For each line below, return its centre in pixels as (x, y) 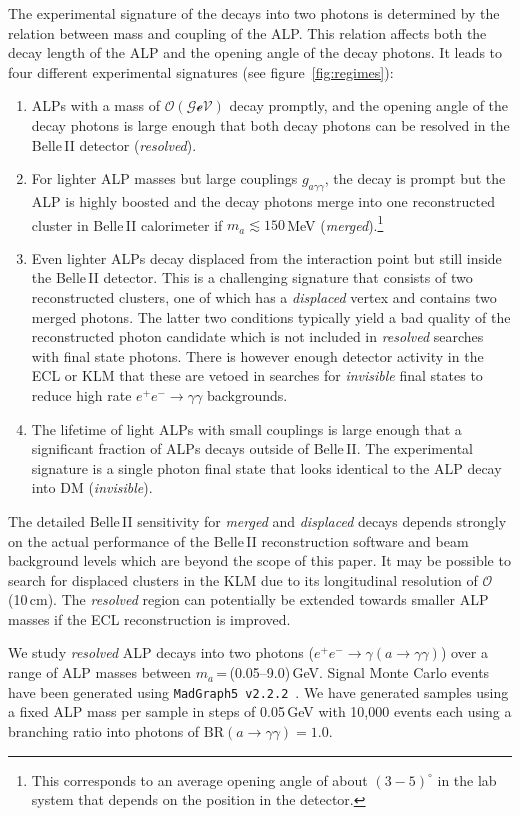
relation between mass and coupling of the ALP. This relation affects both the (247, 32)
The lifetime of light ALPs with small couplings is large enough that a (246, 428)
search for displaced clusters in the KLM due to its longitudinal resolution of (243, 579)
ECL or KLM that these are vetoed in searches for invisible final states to (257, 375)
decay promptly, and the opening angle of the (369, 105)
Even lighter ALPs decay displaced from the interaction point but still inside (266, 257)
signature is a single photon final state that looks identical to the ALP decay (266, 467)
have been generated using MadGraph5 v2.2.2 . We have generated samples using (258, 691)
